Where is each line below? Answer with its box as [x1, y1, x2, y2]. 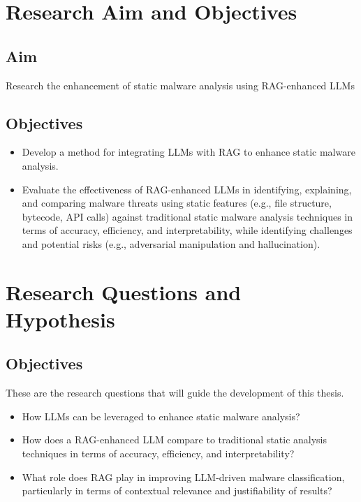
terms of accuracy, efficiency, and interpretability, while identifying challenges [22, 223, 353, 237]
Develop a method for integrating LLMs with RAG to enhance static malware [22, 145, 355, 159]
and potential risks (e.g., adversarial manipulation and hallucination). [22, 236, 321, 251]
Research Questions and [6, 277, 242, 306]
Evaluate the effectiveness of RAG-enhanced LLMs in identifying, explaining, [22, 182, 352, 196]
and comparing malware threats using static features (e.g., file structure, [22, 195, 332, 210]
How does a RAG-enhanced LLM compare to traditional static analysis [22, 432, 327, 447]
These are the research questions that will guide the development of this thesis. [6, 385, 344, 400]
